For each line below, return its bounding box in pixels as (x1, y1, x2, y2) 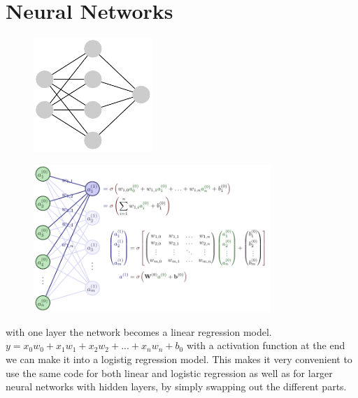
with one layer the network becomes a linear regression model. (6, 324, 272, 339)
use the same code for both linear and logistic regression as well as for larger (6, 365, 333, 380)
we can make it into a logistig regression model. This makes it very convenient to (6, 352, 352, 367)
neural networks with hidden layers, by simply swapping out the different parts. (6, 379, 347, 394)
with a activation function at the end (186, 338, 345, 353)
